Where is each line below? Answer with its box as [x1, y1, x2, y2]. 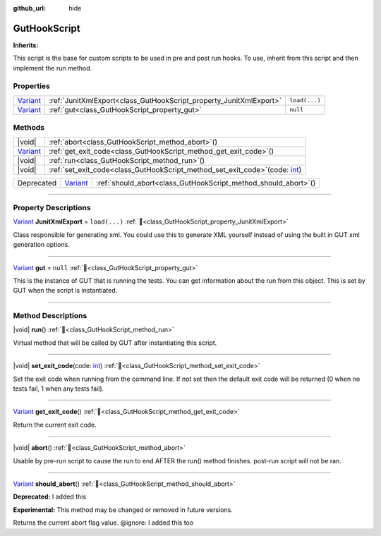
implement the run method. [13, 63, 92, 72]
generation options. [13, 240, 70, 249]
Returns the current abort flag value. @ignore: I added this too [13, 518, 194, 527]
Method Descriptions [13, 311, 87, 321]
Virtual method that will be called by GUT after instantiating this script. [13, 339, 217, 347]
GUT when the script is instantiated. [13, 286, 118, 295]
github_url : [13, 4, 46, 12]
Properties [13, 81, 51, 91]
